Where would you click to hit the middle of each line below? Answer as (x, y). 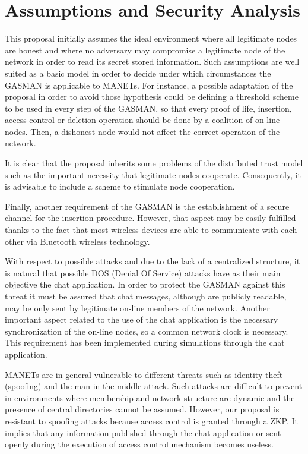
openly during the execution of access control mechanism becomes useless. (139, 444)
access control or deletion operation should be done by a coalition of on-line (142, 120)
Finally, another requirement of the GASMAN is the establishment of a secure (147, 206)
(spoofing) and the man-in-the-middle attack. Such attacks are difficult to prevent (154, 386)
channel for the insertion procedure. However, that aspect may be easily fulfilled (150, 218)
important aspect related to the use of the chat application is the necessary (142, 319)
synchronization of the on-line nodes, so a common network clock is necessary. (147, 331)
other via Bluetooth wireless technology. (77, 241)
